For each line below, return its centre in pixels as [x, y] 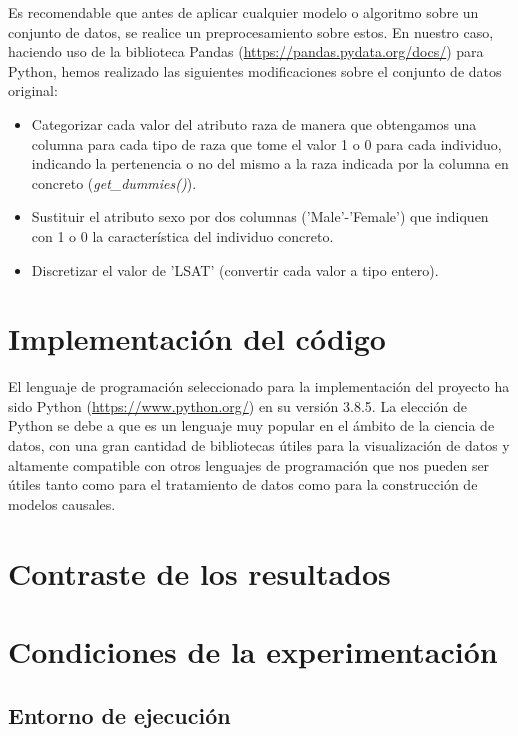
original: [33, 90]
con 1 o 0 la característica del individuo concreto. [182, 235]
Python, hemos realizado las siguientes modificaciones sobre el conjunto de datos [255, 70]
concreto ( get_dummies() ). [114, 182]
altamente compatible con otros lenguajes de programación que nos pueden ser [249, 464]
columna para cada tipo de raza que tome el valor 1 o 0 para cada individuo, [266, 143]
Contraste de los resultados [199, 572]
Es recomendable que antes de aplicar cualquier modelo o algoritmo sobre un [243, 12]
